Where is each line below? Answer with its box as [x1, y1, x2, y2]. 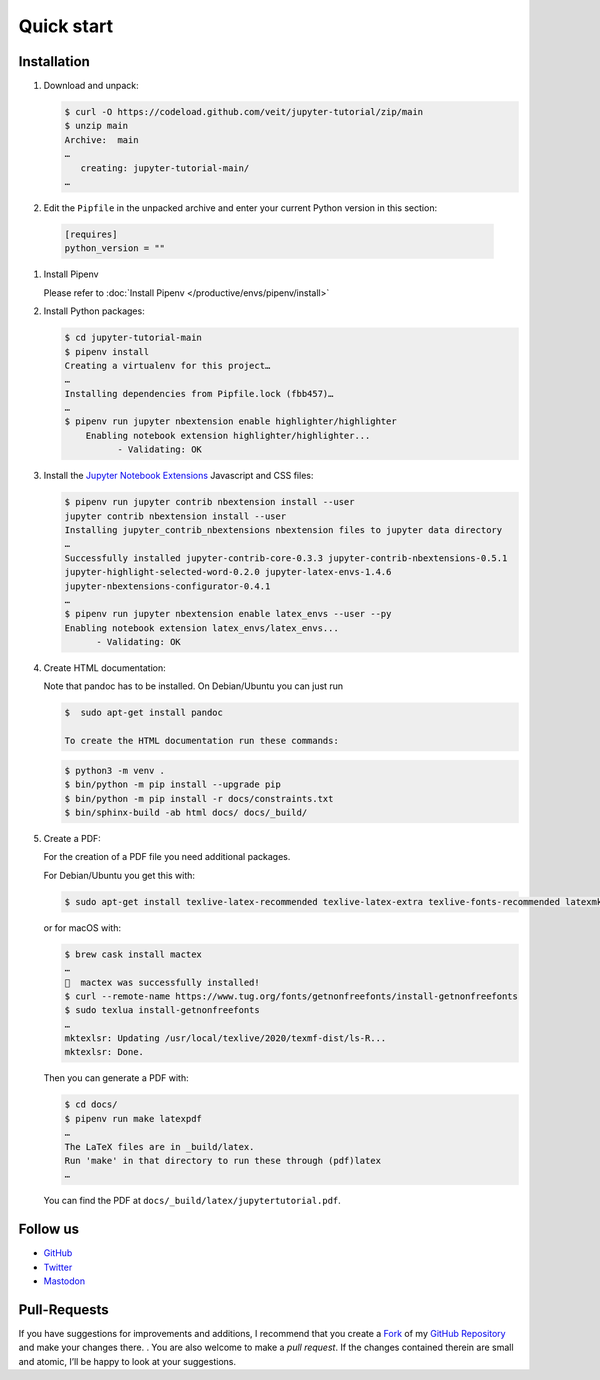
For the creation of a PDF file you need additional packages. [43, 851, 291, 863]
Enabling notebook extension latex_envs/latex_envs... [64, 622, 339, 634]
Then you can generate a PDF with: [43, 1072, 189, 1084]
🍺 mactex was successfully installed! [64, 976, 260, 988]
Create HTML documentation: [43, 662, 167, 674]
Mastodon [43, 1275, 85, 1287]
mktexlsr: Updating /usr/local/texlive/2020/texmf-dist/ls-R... [64, 1033, 387, 1044]
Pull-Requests [18, 1301, 109, 1318]
